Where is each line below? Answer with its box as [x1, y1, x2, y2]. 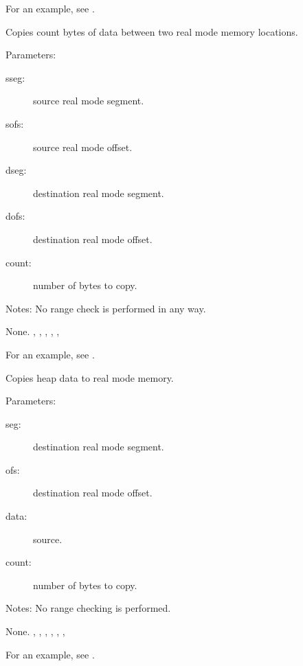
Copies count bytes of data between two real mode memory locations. [5, 24, 298, 38]
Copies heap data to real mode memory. [5, 370, 174, 384]
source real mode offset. [33, 139, 133, 154]
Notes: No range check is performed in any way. [5, 301, 206, 315]
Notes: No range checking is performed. [5, 601, 171, 615]
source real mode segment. [33, 93, 144, 108]
